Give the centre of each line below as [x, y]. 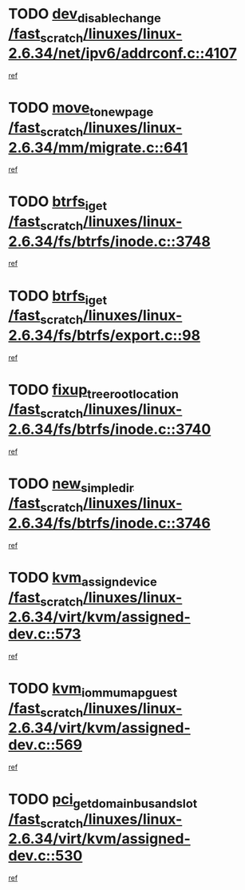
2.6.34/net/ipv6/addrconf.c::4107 [122, 54]
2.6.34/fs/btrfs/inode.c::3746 [110, 523]
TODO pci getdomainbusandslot [103, 801]
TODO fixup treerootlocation [94, 391]
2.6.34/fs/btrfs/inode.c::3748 [110, 241]
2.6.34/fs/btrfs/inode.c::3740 [110, 429]
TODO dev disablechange [85, 15]
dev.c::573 [45, 634]
